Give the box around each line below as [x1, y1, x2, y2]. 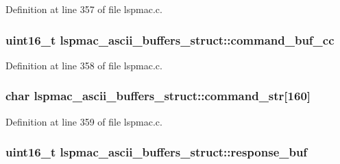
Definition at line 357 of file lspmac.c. [5, 2, 162, 16]
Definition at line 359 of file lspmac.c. [5, 114, 162, 128]
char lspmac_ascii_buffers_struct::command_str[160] [5, 87, 311, 104]
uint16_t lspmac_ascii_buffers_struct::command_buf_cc [5, 31, 335, 48]
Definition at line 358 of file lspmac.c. [5, 58, 162, 72]
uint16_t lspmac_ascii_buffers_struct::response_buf [5, 143, 308, 161]
